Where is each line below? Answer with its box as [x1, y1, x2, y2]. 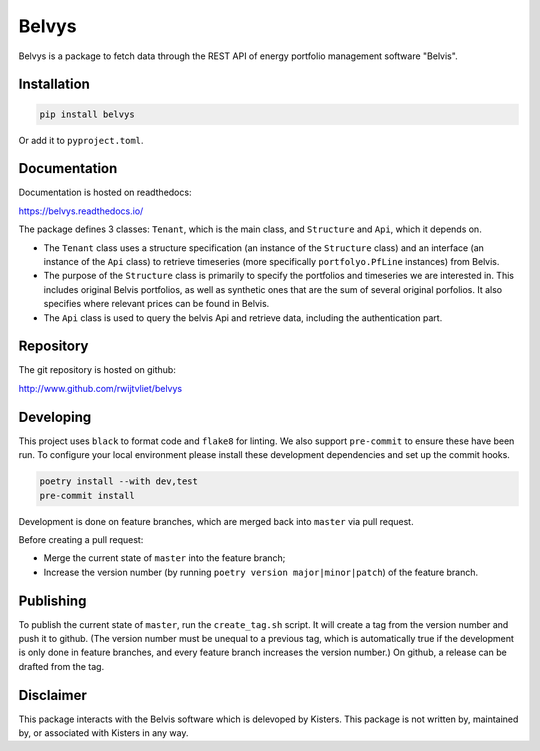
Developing [18, 408, 92, 425]
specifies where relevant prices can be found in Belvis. [43, 298, 270, 310]
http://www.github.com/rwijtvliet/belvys [18, 382, 183, 394]
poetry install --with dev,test [39, 476, 199, 487]
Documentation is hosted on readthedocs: [18, 186, 192, 199]
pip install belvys [39, 108, 135, 120]
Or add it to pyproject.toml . [18, 134, 144, 146]
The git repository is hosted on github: [18, 364, 177, 376]
